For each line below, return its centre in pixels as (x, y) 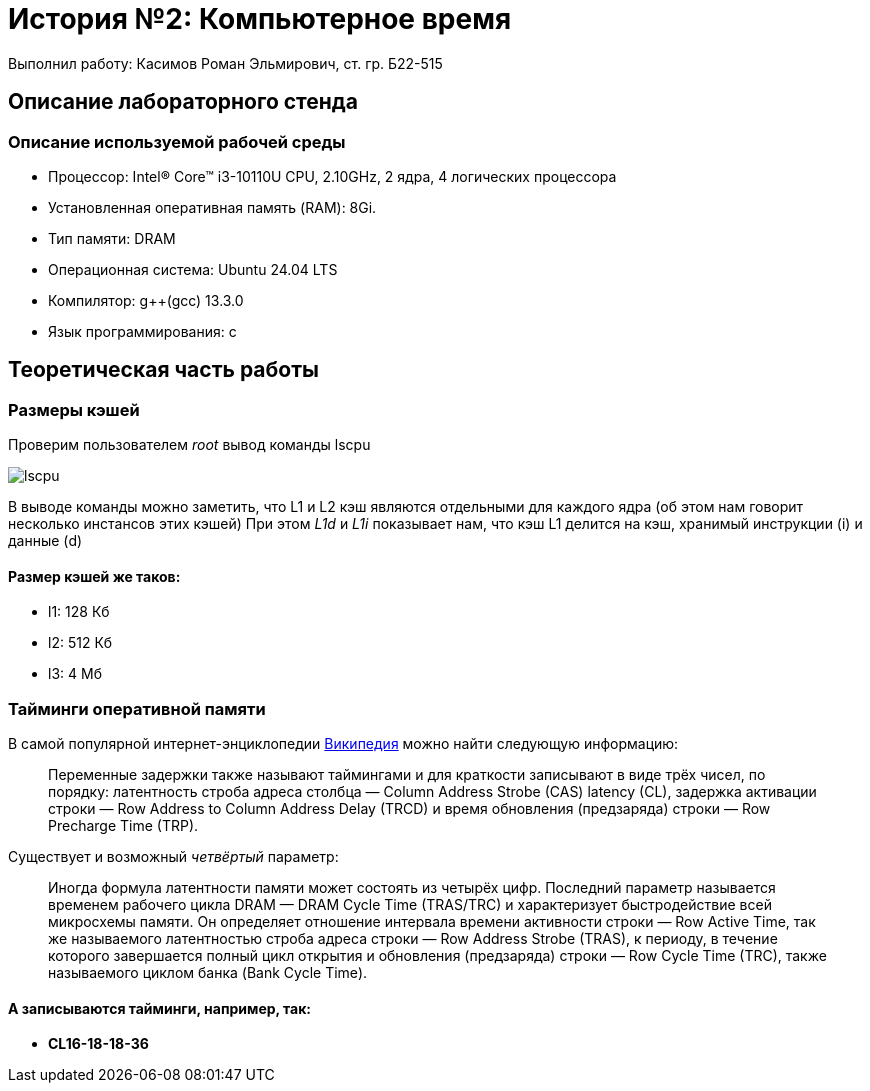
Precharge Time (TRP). (123, 826)
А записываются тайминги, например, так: (160, 1008)
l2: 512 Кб (80, 643)
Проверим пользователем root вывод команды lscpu (189, 445)
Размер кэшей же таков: (94, 576)
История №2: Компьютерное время (260, 19)
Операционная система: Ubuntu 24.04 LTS (193, 269)
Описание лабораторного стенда (183, 102)
